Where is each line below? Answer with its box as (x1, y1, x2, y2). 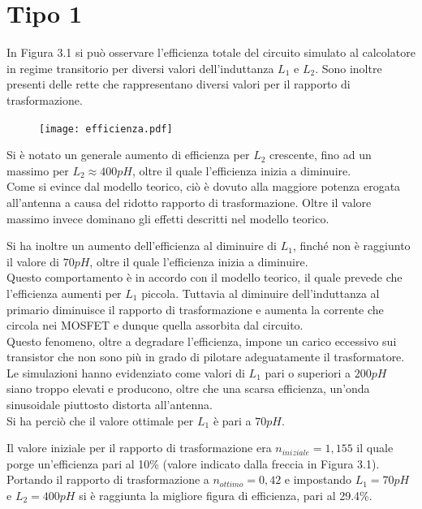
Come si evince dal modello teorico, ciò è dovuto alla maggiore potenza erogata (6, 178, 401, 195)
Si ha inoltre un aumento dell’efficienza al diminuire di (6, 237, 277, 254)
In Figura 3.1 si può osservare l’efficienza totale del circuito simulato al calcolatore (6, 44, 416, 61)
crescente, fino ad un (269, 146, 372, 163)
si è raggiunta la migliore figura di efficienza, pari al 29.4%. (79, 487, 372, 504)
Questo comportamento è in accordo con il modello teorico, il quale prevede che (6, 269, 403, 286)
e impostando (284, 471, 351, 488)
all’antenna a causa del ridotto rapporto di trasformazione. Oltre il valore (6, 193, 372, 210)
